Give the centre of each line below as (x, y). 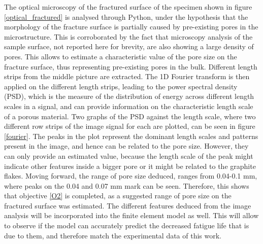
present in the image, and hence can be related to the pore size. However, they (126, 146)
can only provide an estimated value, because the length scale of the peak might (129, 155)
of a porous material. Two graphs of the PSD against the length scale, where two (130, 116)
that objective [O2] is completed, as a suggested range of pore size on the (118, 196)
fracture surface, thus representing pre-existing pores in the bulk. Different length (131, 66)
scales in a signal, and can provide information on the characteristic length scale (129, 106)
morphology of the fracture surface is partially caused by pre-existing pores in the (131, 27)
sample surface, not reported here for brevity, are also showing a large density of (129, 46)
